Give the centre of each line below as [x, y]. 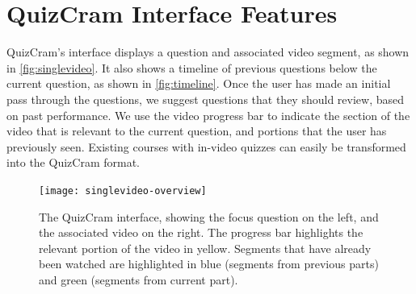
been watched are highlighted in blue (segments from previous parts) [209, 264]
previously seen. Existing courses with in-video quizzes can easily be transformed [206, 146]
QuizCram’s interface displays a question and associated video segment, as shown [208, 52]
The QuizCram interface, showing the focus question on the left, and [209, 216]
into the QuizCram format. [73, 162]
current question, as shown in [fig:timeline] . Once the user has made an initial [199, 83]
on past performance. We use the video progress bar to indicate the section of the [208, 115]
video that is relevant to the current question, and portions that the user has [197, 131]
